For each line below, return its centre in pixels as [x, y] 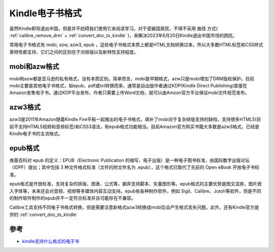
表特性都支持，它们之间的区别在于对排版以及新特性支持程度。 [74, 52]
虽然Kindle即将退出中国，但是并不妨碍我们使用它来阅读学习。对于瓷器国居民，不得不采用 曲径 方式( [114, 28]
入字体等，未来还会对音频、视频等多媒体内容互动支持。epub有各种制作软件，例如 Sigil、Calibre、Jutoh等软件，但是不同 [135, 191]
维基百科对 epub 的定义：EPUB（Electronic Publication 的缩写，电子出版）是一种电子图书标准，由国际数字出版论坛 [130, 160]
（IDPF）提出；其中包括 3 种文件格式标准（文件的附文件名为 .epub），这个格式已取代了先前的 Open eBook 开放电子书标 [134, 167]
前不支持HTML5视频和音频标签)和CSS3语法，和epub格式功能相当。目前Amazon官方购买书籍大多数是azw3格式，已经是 [134, 127]
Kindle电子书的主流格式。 [36, 134]
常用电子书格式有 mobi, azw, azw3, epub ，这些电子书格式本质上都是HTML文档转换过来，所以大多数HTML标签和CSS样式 [136, 45]
